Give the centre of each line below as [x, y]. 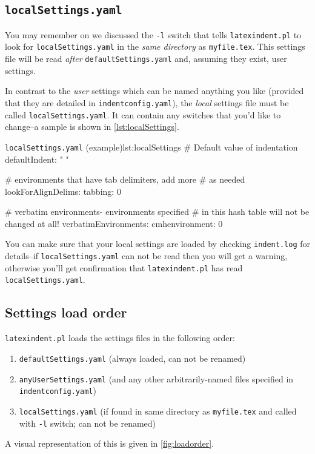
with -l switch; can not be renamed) [88, 423]
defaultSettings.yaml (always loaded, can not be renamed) [132, 358]
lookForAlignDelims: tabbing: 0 [63, 191]
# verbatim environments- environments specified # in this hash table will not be [157, 212]
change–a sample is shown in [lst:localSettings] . [92, 127]
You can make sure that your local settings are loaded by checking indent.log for [158, 244]
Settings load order [66, 312]
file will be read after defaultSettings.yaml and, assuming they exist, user [146, 59]
